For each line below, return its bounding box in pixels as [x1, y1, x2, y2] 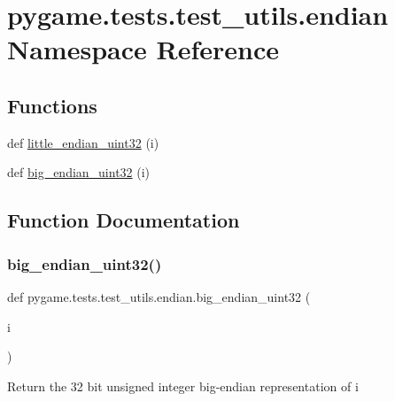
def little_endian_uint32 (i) [7, 133, 159, 151]
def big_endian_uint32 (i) [7, 163, 151, 181]
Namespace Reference [7, 31, 279, 67]
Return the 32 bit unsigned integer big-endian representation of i [7, 376, 359, 395]
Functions [7, 91, 97, 119]
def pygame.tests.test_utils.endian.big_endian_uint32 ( [7, 287, 311, 305]
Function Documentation [7, 206, 240, 234]
